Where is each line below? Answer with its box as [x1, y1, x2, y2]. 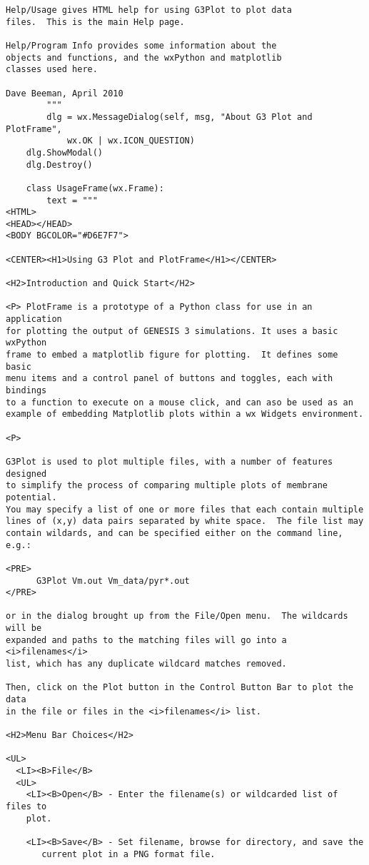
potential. [6, 492, 57, 502]
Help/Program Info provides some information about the [6, 40, 277, 51]
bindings [6, 385, 47, 395]
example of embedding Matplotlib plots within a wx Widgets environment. [6, 409, 364, 420]
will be [6, 623, 42, 634]
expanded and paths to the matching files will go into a [6, 634, 287, 645]
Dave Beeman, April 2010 [6, 88, 123, 98]
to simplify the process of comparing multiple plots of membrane [6, 480, 328, 491]
